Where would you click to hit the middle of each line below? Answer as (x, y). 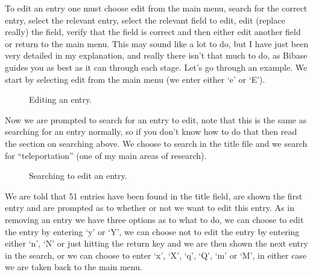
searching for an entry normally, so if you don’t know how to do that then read (151, 131)
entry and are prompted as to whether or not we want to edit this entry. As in (150, 208)
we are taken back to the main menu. (74, 267)
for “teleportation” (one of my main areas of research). (106, 155)
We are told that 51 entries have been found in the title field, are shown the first (154, 196)
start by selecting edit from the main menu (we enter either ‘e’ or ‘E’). (135, 79)
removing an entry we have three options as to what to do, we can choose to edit (154, 219)
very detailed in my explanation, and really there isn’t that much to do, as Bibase (156, 55)
